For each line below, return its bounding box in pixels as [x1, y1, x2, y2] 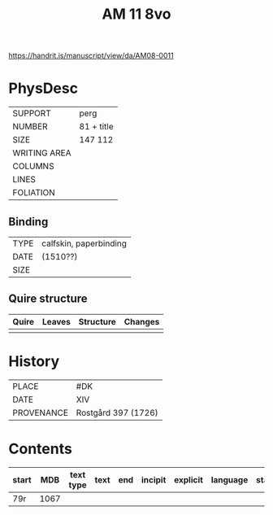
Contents [8, 439, 73, 458]
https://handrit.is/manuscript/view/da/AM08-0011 [8, 50, 174, 61]
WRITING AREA [12, 147, 71, 159]
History [8, 351, 60, 370]
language [210, 474, 249, 485]
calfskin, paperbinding [41, 238, 128, 249]
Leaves [41, 316, 71, 327]
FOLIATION [12, 187, 55, 199]
